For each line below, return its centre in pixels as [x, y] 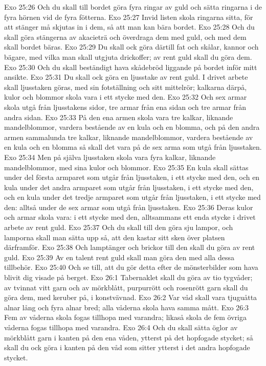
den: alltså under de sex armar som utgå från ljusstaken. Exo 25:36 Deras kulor [129, 207]
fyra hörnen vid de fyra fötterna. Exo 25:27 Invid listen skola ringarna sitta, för [129, 17]
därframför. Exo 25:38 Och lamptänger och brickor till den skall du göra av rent [130, 247]
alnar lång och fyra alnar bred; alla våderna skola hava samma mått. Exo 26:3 [127, 307]
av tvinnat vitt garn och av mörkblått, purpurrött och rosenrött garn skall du [126, 287]
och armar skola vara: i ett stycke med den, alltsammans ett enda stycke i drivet [130, 217]
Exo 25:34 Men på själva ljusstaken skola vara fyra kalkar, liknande [110, 157]
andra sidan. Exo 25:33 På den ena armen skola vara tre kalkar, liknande [119, 117]
